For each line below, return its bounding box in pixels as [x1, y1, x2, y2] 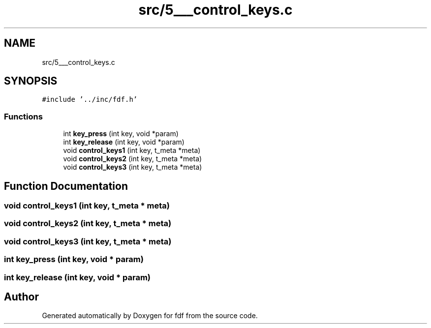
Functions [4, 111, 43, 121]
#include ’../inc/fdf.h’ [42, 95, 138, 104]
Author [4, 290, 39, 303]
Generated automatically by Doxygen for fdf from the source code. [42, 311, 258, 320]
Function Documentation [4, 179, 128, 192]
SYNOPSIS [4, 75, 58, 88]
